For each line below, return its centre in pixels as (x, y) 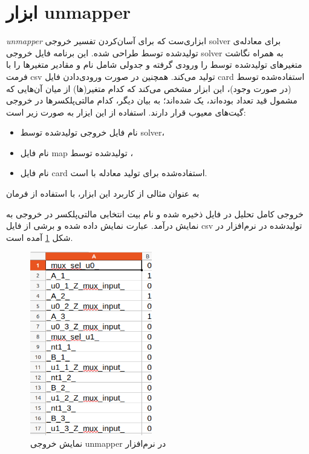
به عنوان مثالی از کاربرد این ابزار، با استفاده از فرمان (103, 193)
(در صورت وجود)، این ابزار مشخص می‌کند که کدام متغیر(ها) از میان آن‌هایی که (149, 88)
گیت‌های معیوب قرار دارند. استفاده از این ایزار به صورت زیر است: (126, 112)
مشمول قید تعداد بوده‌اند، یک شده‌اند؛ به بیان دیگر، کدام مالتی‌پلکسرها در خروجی (152, 100)
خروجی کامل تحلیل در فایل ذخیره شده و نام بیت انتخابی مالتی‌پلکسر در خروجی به (155, 213)
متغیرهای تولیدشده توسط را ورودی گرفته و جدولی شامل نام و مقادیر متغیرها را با (154, 64)
